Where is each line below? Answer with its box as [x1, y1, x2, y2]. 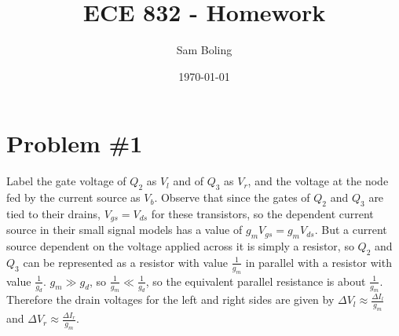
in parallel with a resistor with [245, 254, 392, 270]
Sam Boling [176, 42, 232, 58]
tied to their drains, [6, 205, 101, 221]
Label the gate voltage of [6, 173, 126, 189]
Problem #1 [6, 127, 143, 159]
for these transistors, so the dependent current [151, 205, 374, 221]
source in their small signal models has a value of [6, 221, 243, 238]
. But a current [314, 221, 387, 238]
